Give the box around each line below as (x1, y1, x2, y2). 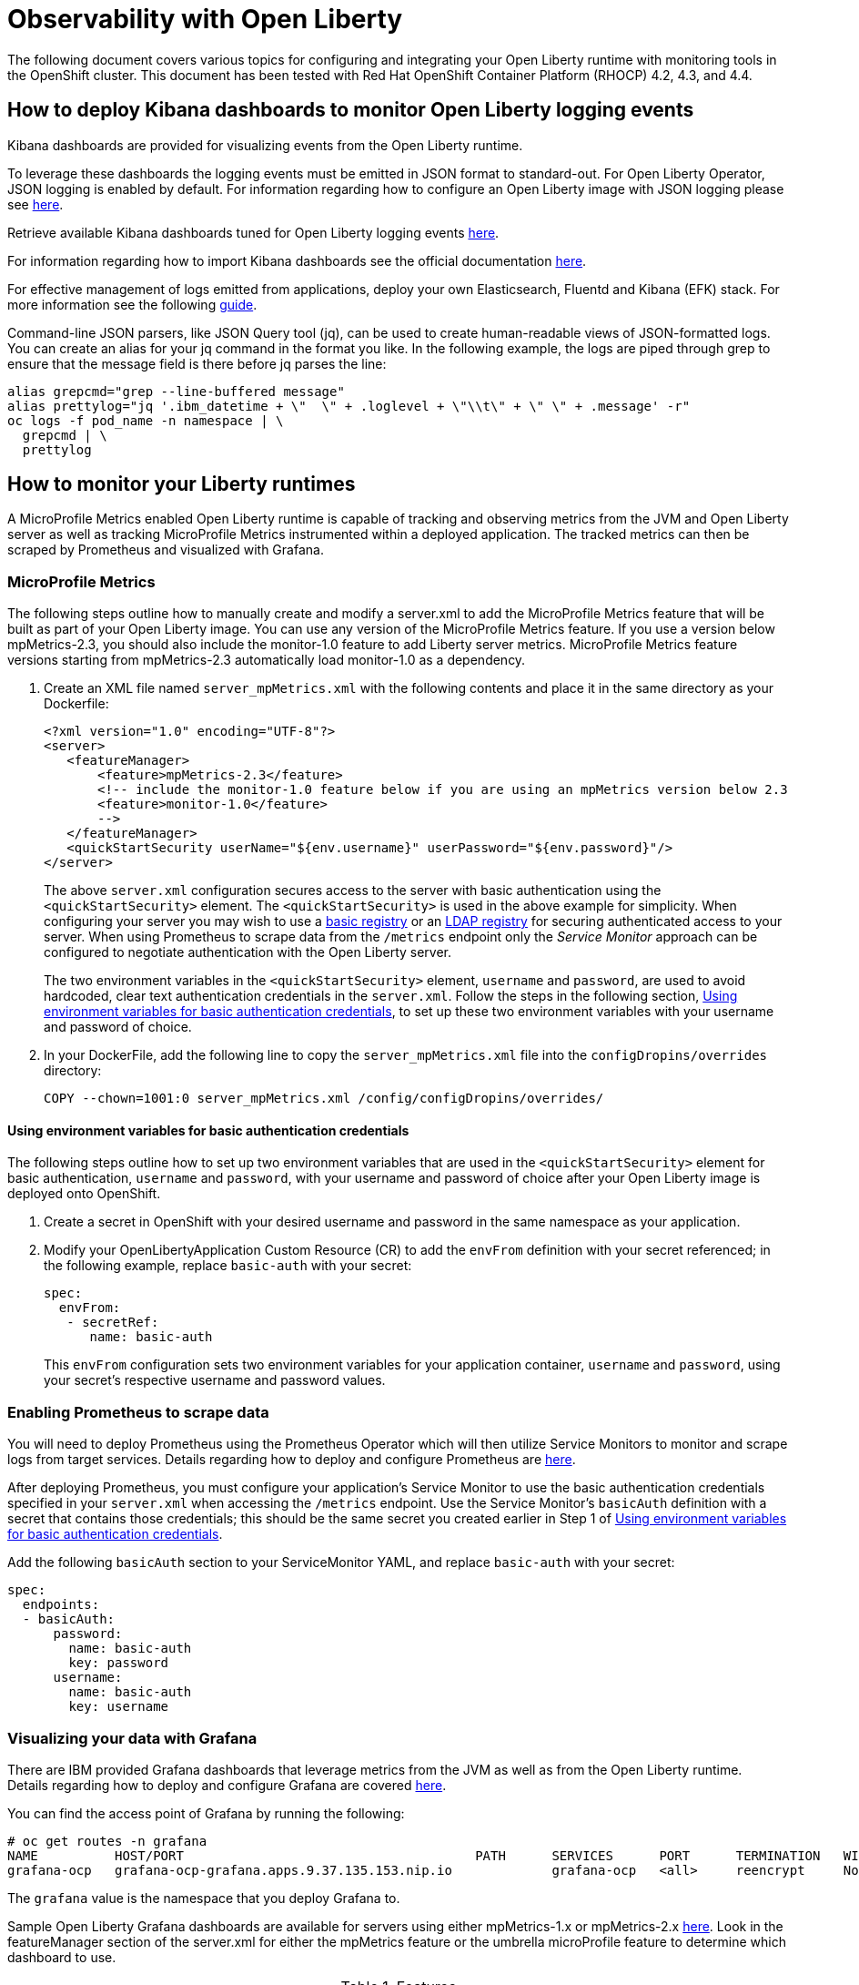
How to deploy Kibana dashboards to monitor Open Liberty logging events (7, 98, 694, 122)
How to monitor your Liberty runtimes (7, 473, 356, 496)
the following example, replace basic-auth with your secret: (44, 1257, 412, 1274)
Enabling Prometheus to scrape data (7, 1402, 269, 1421)
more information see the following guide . (7, 296, 258, 312)
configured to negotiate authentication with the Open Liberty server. (44, 944, 452, 961)
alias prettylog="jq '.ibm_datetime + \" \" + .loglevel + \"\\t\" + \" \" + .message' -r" (7, 398, 691, 413)
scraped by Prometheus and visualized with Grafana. (7, 542, 324, 558)
